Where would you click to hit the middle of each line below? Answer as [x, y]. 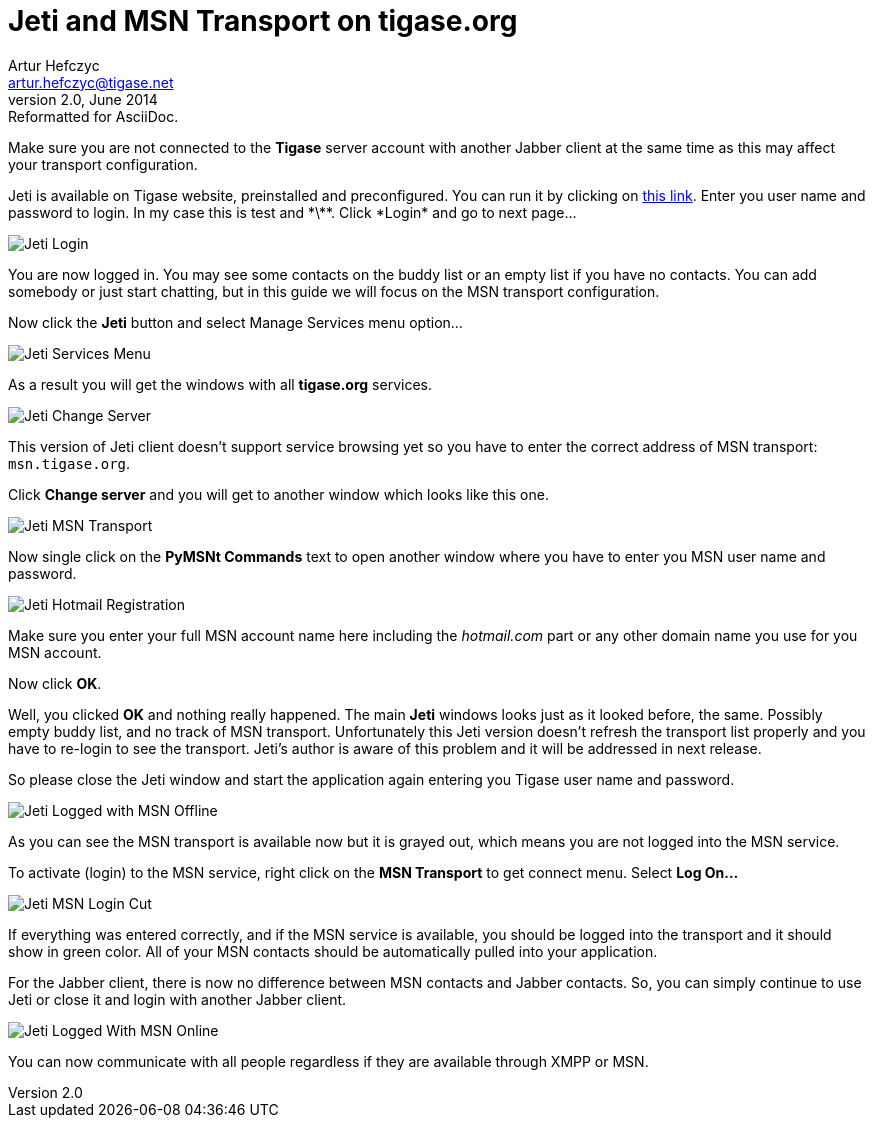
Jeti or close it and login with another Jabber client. [177, 999]
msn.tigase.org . [69, 463]
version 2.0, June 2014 [83, 99]
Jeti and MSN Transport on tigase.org [263, 21]
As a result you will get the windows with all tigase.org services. [220, 384]
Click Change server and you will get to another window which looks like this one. [278, 494]
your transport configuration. [103, 164]
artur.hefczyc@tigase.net [91, 82]
